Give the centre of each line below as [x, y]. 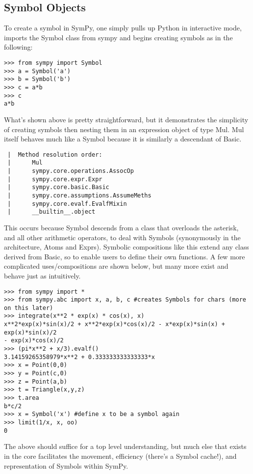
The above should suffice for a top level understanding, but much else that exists [125, 446]
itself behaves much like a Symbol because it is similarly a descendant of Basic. [123, 139]
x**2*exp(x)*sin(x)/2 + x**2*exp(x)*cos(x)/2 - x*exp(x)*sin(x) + [115, 324]
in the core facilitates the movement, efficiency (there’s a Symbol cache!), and [120, 456]
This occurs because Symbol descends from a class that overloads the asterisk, [121, 227]
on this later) [29, 308]
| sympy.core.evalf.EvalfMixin [67, 204]
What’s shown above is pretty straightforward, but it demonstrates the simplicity [126, 119]
